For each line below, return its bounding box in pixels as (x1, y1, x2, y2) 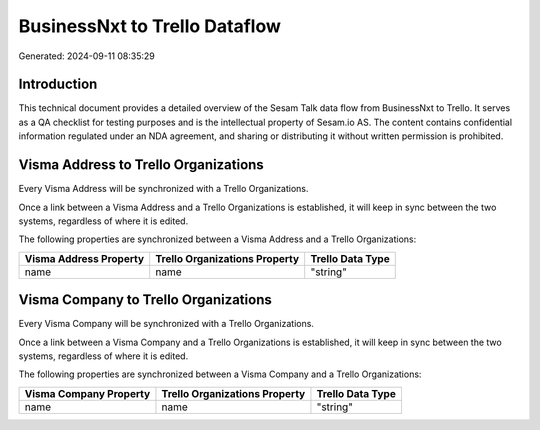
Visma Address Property (24, 251, 145, 265)
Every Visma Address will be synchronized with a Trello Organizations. (18, 183, 309, 195)
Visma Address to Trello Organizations (18, 156, 264, 174)
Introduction (18, 76, 98, 93)
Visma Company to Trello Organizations (18, 291, 272, 309)
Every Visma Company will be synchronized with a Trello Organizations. (18, 318, 315, 330)
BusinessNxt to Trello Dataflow (18, 15, 282, 37)
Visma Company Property (24, 386, 151, 400)
